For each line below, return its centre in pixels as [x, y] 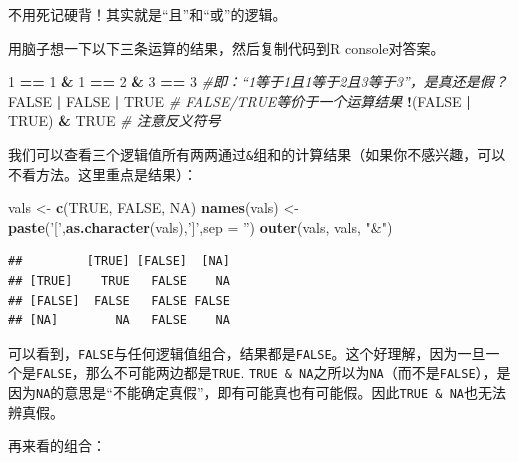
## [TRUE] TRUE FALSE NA [119, 281]
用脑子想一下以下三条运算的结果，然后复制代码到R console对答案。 [226, 47]
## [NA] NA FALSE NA [119, 320]
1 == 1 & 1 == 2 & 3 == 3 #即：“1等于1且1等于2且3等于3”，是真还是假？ [258, 81]
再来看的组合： [57, 445]
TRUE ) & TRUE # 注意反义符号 [114, 120]
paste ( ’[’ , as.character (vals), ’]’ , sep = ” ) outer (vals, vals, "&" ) [200, 226]
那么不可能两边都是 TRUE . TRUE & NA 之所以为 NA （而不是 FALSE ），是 [298, 372]
